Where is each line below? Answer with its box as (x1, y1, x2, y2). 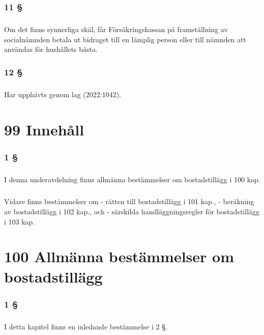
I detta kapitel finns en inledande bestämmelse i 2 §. (4, 321, 167, 331)
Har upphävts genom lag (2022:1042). (4, 89, 121, 100)
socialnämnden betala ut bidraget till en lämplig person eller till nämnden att (4, 34, 246, 44)
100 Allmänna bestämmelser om (4, 246, 234, 267)
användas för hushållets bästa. (4, 44, 98, 54)
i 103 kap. (4, 216, 35, 227)
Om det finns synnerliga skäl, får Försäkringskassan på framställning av (4, 24, 228, 35)
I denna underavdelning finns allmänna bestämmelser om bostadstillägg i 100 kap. (4, 174, 260, 185)
